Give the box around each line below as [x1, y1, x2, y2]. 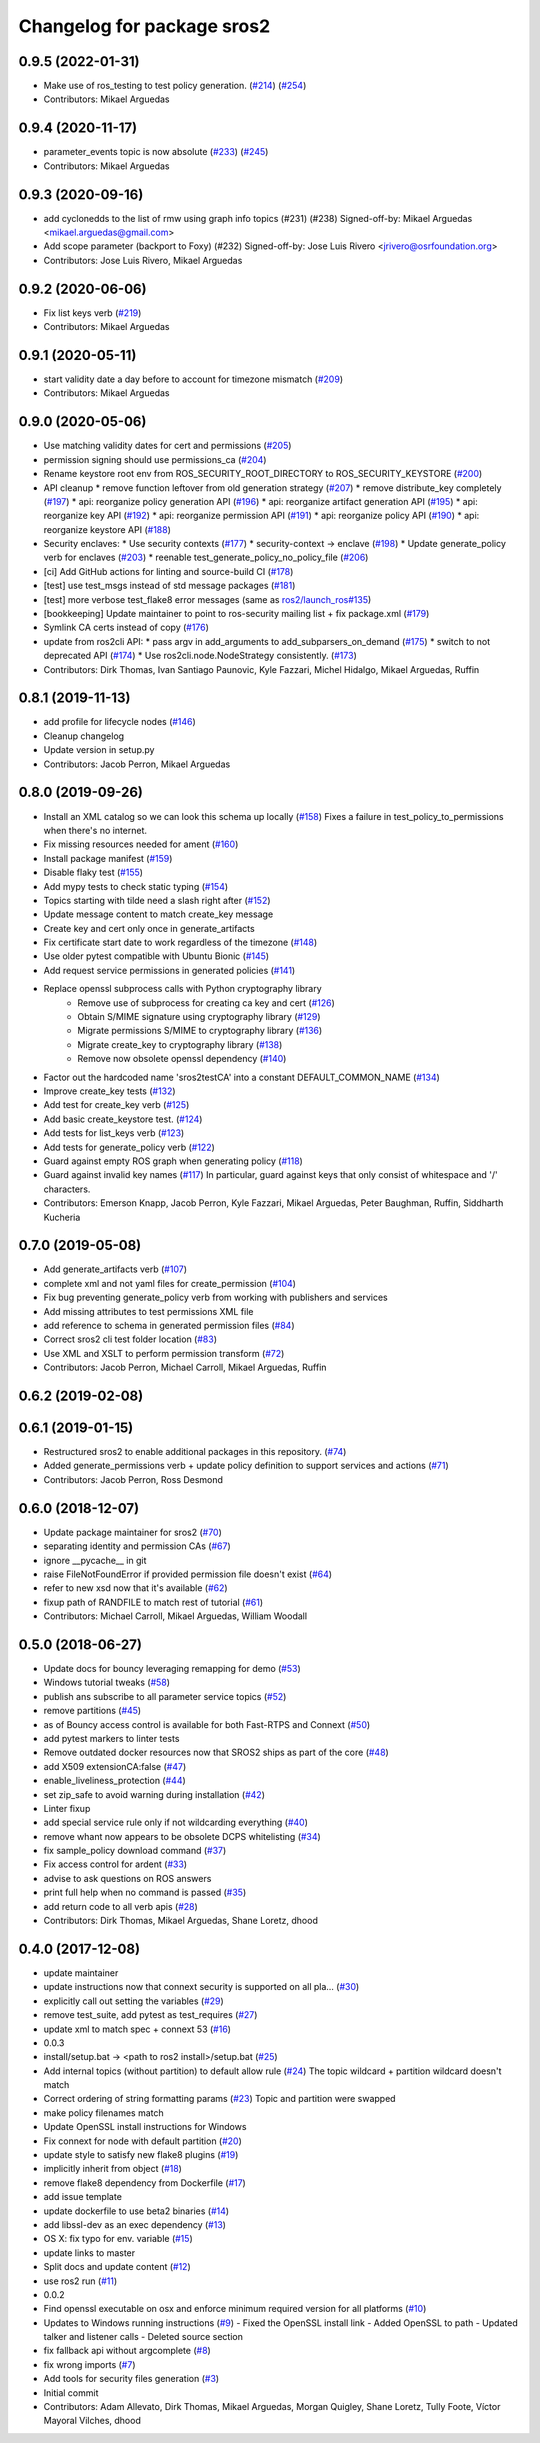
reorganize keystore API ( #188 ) [43, 523, 172, 535]
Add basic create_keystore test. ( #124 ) [43, 1113, 203, 1125]
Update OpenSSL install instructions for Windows [43, 2121, 247, 2133]
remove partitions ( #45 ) [43, 1705, 142, 1717]
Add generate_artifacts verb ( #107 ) [43, 1263, 187, 1275]
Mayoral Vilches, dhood [43, 2415, 142, 2427]
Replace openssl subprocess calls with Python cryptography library [43, 983, 322, 995]
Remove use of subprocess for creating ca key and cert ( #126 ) [77, 996, 335, 1009]
